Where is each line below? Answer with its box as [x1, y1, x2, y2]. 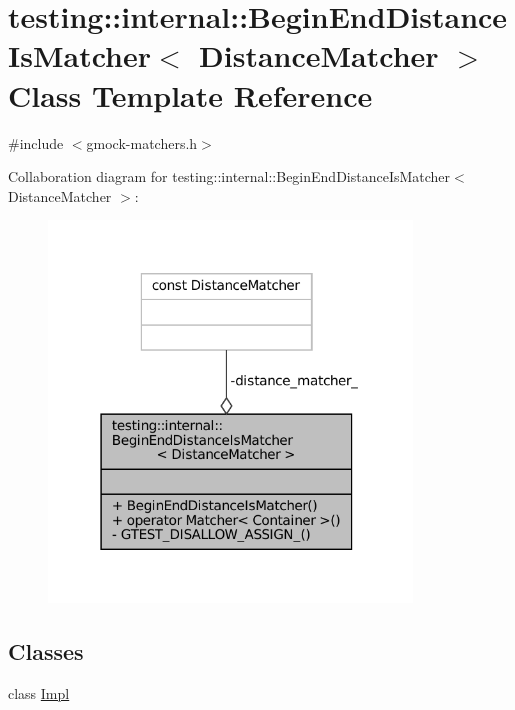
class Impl [8, 682, 70, 703]
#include [8, 132, 64, 153]
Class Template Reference [8, 74, 373, 115]
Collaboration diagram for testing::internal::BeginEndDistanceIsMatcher [8, 166, 451, 187]
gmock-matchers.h [86, 132, 198, 153]
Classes [8, 635, 84, 666]
